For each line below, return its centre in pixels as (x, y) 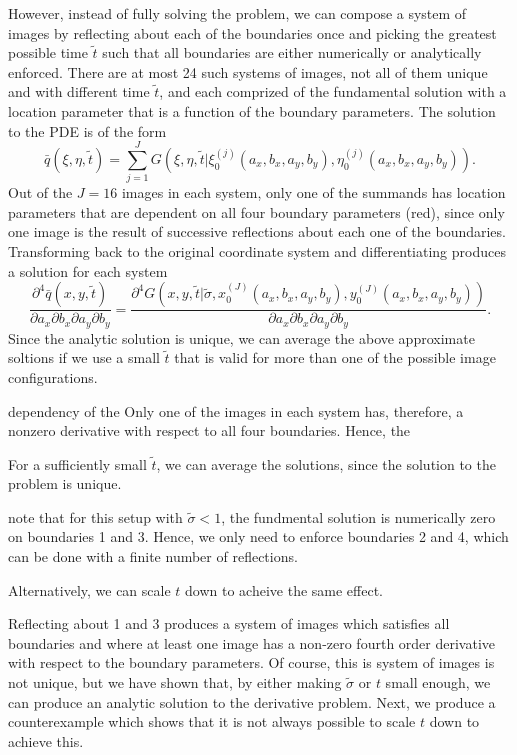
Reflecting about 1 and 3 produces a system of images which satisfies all (229, 623)
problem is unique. (65, 483)
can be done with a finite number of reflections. (153, 556)
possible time (48, 52)
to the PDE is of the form (87, 130)
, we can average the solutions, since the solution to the (326, 463)
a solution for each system (88, 270)
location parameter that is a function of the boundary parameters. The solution (252, 110)
